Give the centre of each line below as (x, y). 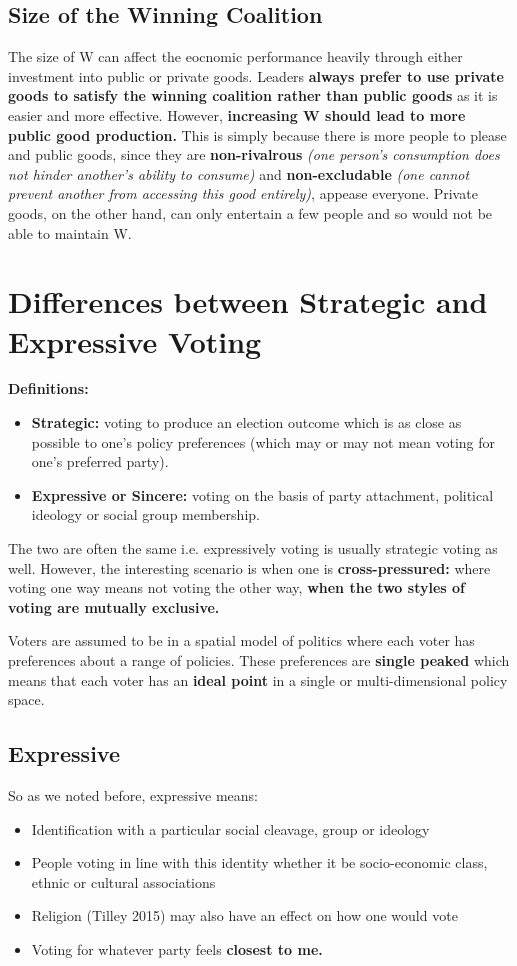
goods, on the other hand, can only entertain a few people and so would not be (250, 212)
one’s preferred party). (100, 461)
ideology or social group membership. (145, 514)
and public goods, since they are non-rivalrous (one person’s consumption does (254, 154)
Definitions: (48, 388)
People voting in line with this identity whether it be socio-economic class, (259, 862)
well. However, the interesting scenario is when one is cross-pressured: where (249, 567)
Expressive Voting (135, 340)
